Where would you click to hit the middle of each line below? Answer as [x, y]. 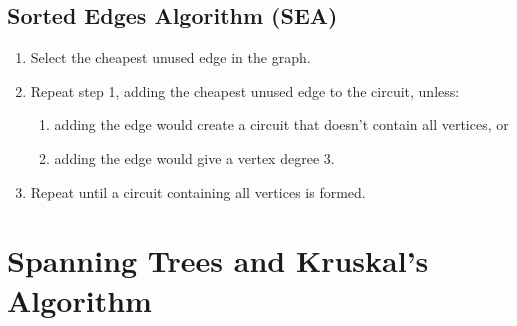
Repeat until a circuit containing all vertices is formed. [198, 191]
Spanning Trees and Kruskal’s [218, 260]
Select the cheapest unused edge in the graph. [170, 57]
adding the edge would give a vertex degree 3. [194, 157]
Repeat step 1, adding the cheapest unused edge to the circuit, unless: [245, 90]
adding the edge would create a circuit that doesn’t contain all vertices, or [281, 124]
